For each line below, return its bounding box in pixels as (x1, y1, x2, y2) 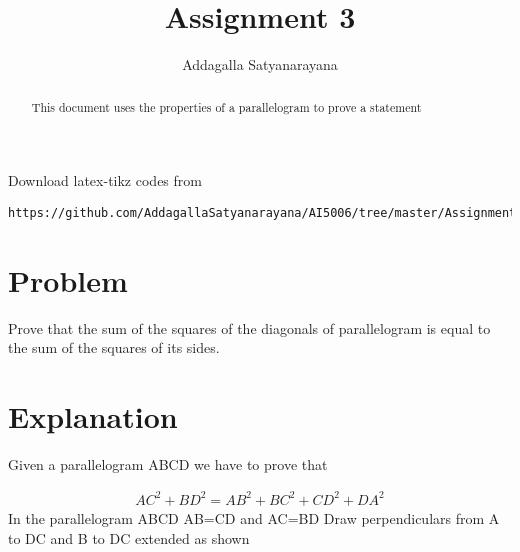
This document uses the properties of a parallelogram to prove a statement (31, 98, 422, 115)
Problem (8, 259, 128, 300)
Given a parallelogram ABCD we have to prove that (8, 453, 328, 474)
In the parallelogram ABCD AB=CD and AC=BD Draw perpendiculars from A (8, 507, 500, 528)
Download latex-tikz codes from (8, 170, 202, 191)
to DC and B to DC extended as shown (8, 527, 250, 548)
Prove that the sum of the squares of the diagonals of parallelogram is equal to (8, 317, 491, 338)
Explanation (8, 395, 178, 436)
